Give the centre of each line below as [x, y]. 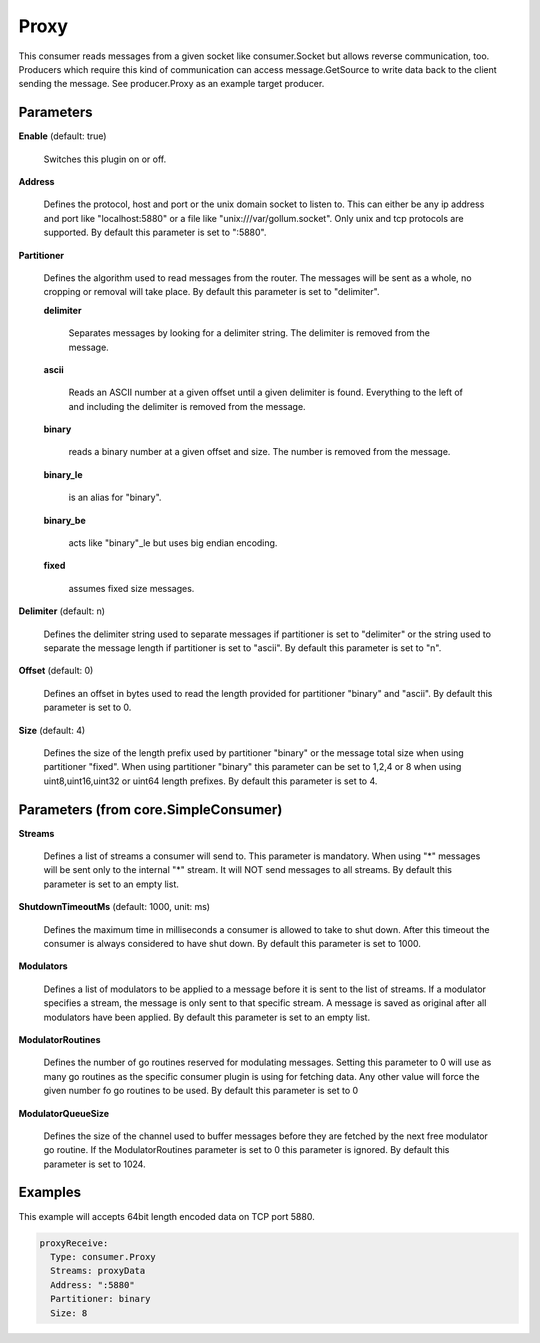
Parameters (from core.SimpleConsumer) [150, 809]
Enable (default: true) [62, 136]
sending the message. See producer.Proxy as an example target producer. [171, 84]
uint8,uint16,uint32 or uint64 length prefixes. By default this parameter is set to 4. [210, 781]
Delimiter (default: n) [61, 611]
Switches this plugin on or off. [105, 159]
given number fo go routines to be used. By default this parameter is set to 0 [201, 1091]
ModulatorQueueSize [64, 1113]
